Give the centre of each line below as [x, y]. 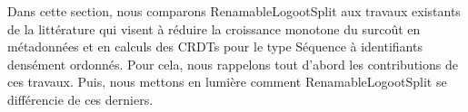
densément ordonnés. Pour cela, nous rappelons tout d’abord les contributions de [233, 64]
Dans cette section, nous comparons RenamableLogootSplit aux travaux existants [234, 11]
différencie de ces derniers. [80, 99]
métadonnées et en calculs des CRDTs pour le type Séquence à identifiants [215, 47]
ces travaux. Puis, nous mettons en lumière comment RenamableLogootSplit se [227, 82]
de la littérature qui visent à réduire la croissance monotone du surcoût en [214, 28]
